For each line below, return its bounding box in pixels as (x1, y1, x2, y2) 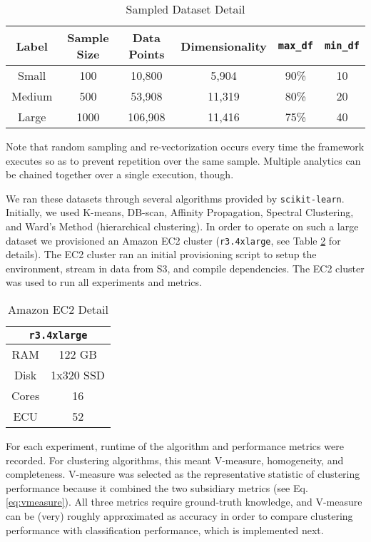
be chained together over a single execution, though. (6, 167, 234, 182)
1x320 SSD (51, 367, 106, 384)
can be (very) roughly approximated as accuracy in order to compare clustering (6, 508, 353, 523)
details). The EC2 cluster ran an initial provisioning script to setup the (6, 247, 317, 262)
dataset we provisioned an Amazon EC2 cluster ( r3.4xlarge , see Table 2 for (6, 232, 341, 247)
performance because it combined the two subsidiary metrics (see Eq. (6, 480, 308, 495)
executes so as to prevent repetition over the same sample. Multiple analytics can (6, 153, 361, 168)
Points (128, 46, 165, 62)
